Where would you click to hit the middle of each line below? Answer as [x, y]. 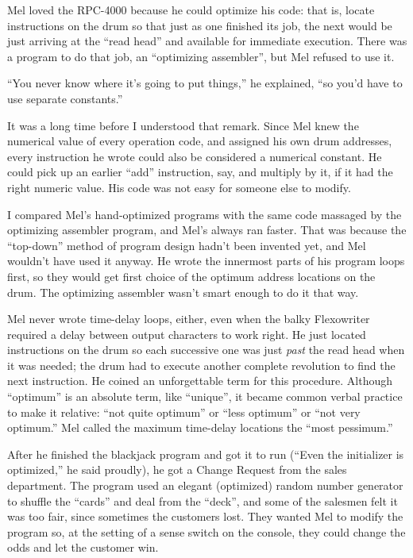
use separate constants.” [65, 98]
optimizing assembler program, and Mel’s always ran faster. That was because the [207, 230]
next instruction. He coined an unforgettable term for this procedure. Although [200, 381]
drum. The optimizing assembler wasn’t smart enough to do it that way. [183, 292]
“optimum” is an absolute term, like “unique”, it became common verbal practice [205, 396]
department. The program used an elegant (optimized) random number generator [205, 485]
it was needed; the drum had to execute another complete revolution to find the [201, 365]
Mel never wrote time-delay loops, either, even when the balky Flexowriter [189, 319]
